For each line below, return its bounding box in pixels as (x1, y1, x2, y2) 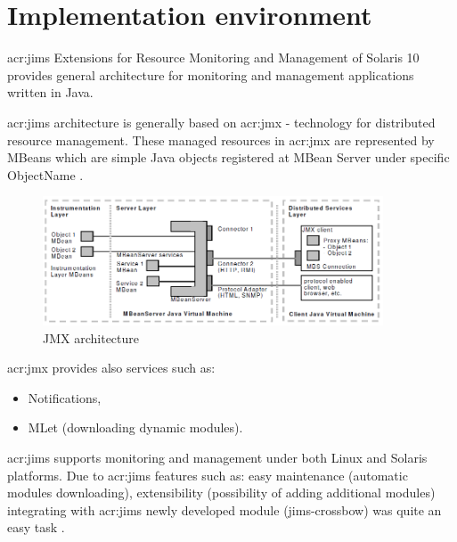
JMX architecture (43, 328, 139, 347)
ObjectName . (7, 165, 84, 184)
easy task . (7, 518, 65, 537)
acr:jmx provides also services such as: (7, 358, 216, 377)
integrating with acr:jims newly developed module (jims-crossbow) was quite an (7, 500, 442, 519)
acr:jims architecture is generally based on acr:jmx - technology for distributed (7, 112, 436, 131)
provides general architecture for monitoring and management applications (7, 65, 414, 84)
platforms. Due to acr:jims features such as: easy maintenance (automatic (7, 465, 408, 484)
